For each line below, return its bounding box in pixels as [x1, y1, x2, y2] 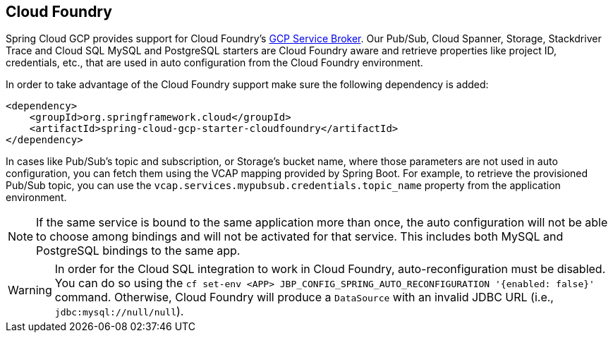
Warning [8, 283, 52, 298]
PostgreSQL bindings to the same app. [36, 243, 241, 258]
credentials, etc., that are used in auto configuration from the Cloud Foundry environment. [6, 56, 423, 69]
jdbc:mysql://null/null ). [54, 304, 184, 319]
